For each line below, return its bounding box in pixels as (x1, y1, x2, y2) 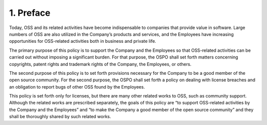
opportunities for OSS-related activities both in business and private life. (9, 38, 157, 44)
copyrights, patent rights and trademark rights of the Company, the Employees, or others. (9, 61, 192, 67)
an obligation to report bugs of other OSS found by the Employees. (9, 84, 145, 90)
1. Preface (9, 7, 50, 18)
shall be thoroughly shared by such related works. (9, 114, 111, 120)
